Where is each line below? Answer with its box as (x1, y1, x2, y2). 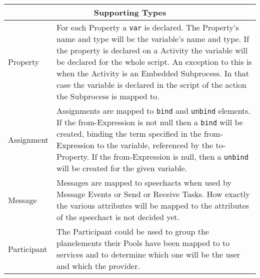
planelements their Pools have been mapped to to (56, 237, 230, 249)
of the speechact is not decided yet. (56, 211, 179, 223)
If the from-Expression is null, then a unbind (91, 151, 248, 162)
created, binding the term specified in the (56, 128, 201, 139)
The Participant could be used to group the (56, 226, 209, 237)
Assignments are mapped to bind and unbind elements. (56, 105, 251, 116)
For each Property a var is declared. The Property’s (56, 21, 239, 33)
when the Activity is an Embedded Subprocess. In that (56, 67, 249, 79)
